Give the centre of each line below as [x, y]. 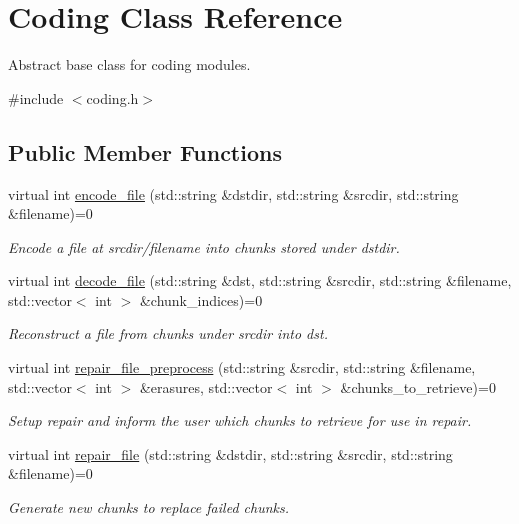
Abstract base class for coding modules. [129, 64]
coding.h [112, 97]
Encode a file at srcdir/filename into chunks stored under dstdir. [204, 246]
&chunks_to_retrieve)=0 [418, 386]
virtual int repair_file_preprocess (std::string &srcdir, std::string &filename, [242, 367]
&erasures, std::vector [206, 386]
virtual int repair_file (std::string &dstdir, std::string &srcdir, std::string [230, 453]
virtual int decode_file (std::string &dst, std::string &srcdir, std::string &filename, [260, 280]
